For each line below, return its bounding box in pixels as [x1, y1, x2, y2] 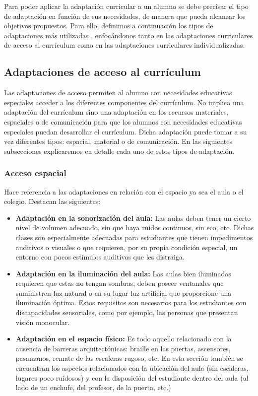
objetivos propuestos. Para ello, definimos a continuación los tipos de [4, 20, 213, 31]
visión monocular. [15, 317, 70, 327]
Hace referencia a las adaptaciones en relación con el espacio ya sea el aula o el [4, 186, 244, 197]
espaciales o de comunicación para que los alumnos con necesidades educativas [4, 116, 242, 127]
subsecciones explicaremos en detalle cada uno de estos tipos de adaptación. [4, 145, 235, 156]
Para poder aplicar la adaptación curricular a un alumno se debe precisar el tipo [4, 1, 249, 11]
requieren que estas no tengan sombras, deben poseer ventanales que [15, 278, 224, 288]
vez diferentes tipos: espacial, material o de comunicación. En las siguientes [4, 136, 232, 146]
